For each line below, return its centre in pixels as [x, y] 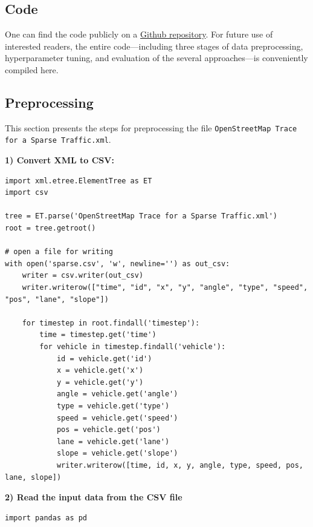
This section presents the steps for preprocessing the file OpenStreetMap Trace [151, 127]
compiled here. [32, 69]
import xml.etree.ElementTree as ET [79, 181]
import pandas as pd [46, 518]
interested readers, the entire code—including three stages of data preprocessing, [154, 46]
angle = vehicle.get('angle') [117, 394]
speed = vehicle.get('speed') [117, 418]
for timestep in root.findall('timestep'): [111, 323]
